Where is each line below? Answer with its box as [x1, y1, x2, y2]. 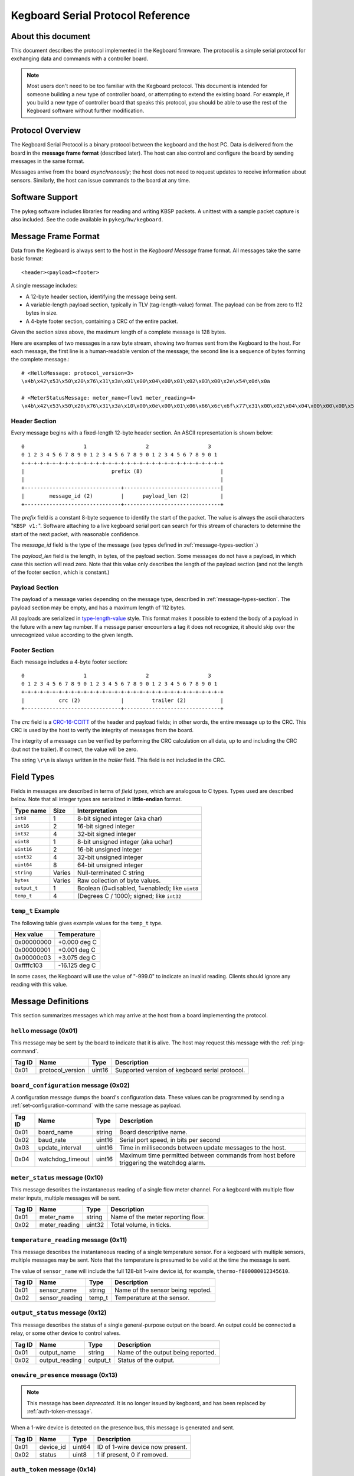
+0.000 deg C [58, 938, 97, 946]
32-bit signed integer [77, 830, 136, 838]
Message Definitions [11, 997, 89, 1007]
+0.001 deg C [58, 945, 96, 953]
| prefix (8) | [21, 468, 224, 475]
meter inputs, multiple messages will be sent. [11, 1194, 121, 1201]
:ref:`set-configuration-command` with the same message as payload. [11, 1102, 182, 1109]
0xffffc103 [14, 961, 43, 969]
